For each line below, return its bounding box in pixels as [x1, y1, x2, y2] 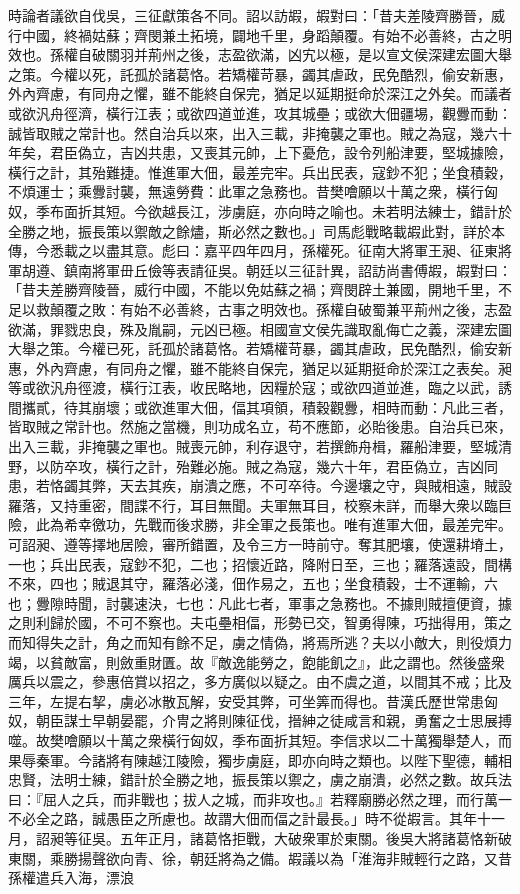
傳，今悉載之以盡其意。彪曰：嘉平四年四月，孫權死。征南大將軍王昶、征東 [8, 240, 498, 261]
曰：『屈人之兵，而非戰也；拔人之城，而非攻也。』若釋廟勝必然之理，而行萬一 [8, 788, 512, 809]
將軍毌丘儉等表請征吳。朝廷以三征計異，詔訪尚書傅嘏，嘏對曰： [91, 259, 512, 280]
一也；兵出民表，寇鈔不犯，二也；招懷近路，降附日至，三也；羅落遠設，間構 [8, 553, 512, 574]
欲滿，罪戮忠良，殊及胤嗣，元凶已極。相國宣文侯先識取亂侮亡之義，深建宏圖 [8, 318, 512, 339]
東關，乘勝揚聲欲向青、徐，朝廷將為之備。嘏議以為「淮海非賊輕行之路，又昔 [8, 847, 512, 868]
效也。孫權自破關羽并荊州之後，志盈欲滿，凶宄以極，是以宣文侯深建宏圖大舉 [8, 44, 512, 65]
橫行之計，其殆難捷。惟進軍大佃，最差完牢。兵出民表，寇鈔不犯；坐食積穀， [8, 161, 512, 182]
